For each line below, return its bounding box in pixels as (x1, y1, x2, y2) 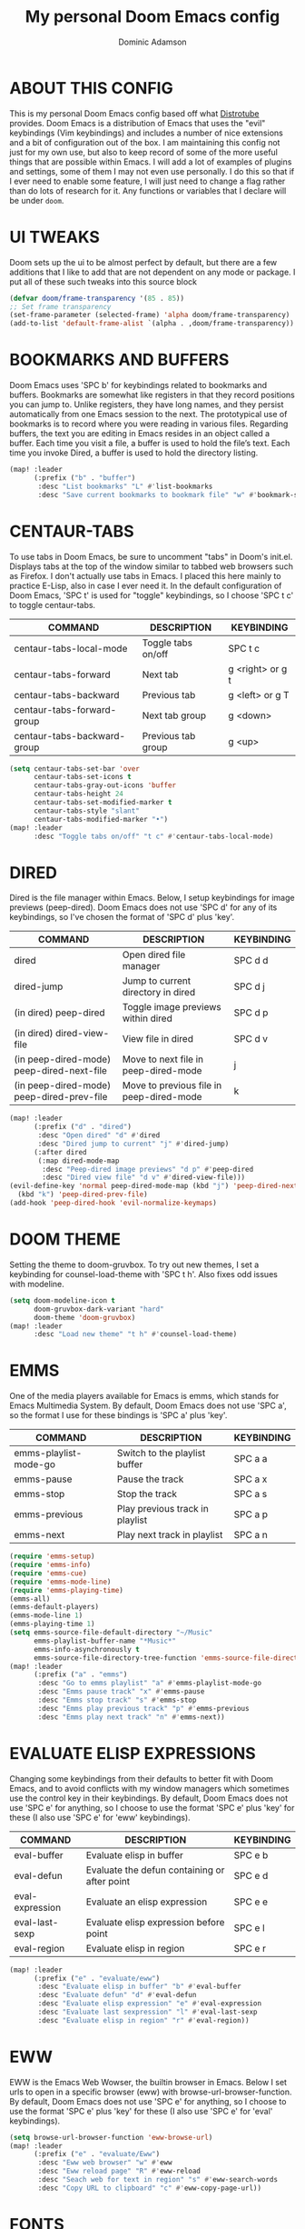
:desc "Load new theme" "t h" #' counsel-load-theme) (33, 1330, 238, 1339)
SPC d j (233, 980, 265, 993)
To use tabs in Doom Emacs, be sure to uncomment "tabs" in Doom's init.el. (9, 551, 293, 562)
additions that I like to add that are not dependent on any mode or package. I (9, 266, 296, 277)
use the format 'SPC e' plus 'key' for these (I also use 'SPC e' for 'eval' (9, 2105, 273, 2116)
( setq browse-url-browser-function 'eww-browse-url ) (9, 2133, 213, 2142)
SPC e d (233, 1869, 269, 1882)
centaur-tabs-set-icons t (33, 773, 132, 782)
